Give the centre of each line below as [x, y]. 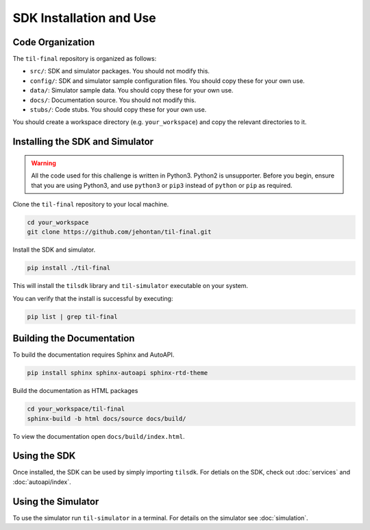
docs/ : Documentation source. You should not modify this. [113, 100]
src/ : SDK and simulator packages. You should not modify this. [120, 71]
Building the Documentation [74, 338]
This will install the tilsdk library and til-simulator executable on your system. [131, 286]
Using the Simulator [56, 502]
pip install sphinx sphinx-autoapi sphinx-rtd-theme [118, 373]
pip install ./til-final [69, 268]
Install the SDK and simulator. [54, 250]
